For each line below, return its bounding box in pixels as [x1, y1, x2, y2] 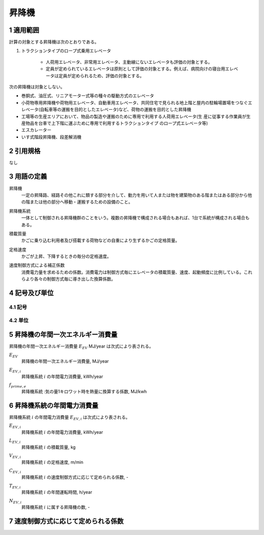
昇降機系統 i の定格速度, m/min [21, 459, 84, 465]
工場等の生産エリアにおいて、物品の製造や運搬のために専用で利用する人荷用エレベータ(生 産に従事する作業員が [21, 113, 246, 119]
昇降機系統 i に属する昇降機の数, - [21, 504, 90, 510]
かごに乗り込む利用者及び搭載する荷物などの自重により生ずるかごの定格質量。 [21, 237, 180, 243]
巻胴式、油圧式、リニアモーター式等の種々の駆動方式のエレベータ [21, 93, 154, 99]
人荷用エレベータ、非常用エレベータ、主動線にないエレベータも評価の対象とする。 [45, 59, 213, 65]
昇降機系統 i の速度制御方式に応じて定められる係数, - [21, 474, 129, 480]
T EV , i [9, 483, 21, 489]
